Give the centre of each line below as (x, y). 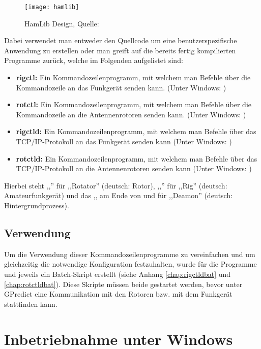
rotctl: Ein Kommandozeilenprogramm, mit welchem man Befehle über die (134, 104)
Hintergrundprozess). (37, 205)
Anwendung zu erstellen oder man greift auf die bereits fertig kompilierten (120, 50)
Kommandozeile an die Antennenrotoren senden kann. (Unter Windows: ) (131, 114)
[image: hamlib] (52, 7)
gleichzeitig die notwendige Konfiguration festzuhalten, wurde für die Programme (130, 264)
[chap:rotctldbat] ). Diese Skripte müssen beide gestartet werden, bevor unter (123, 284)
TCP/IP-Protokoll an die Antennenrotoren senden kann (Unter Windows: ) (134, 168)
